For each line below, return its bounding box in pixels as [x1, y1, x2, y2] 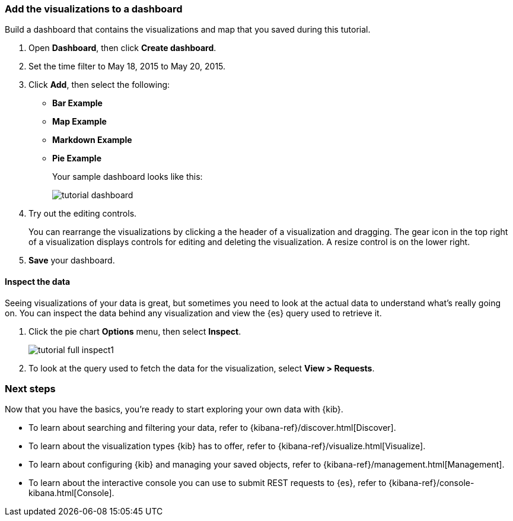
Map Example [52, 116, 107, 127]
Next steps [5, 382, 56, 395]
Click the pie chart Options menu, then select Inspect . [28, 326, 241, 336]
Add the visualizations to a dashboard [5, 3, 183, 15]
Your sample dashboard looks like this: [52, 171, 203, 182]
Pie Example [52, 153, 101, 164]
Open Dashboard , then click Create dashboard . [28, 43, 216, 53]
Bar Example [52, 98, 103, 109]
